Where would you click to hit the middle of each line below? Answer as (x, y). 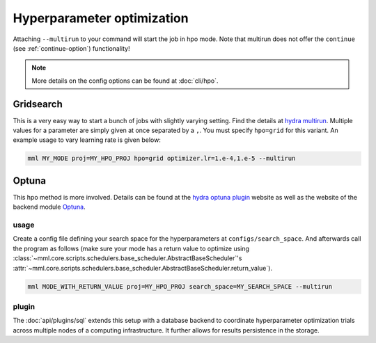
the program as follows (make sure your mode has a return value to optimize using (131, 248)
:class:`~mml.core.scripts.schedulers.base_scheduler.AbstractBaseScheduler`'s (127, 258)
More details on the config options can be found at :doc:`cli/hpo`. (125, 81)
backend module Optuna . (49, 207)
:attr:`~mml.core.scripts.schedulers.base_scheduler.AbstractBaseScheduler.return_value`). (143, 268)
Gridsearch (38, 104)
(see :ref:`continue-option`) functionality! (71, 48)
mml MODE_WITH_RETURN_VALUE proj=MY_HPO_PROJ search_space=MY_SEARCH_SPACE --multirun (180, 286)
